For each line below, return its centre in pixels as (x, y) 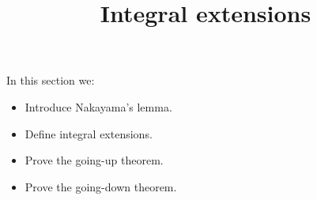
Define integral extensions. (89, 133)
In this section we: (51, 80)
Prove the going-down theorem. (101, 186)
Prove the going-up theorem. (94, 160)
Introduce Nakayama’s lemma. (98, 106)
